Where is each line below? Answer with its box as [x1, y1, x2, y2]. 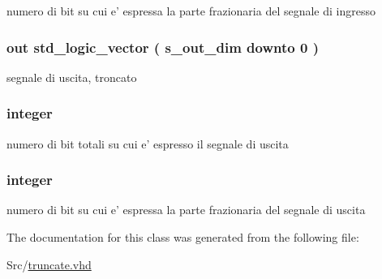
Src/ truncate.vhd [6, 255, 92, 273]
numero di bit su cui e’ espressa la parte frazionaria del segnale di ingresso [6, 2, 376, 19]
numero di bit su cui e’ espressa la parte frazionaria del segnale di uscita [6, 201, 366, 218]
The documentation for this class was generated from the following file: [6, 229, 359, 246]
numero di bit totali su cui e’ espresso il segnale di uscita [6, 135, 289, 152]
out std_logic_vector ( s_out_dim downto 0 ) [6, 36, 319, 57]
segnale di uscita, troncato [6, 68, 137, 85]
